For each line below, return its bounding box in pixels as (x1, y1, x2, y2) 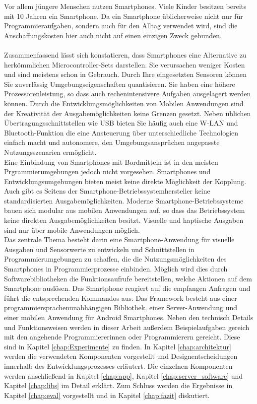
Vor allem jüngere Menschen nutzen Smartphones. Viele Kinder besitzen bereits (4, 1, 247, 11)
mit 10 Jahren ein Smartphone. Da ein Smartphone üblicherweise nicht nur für (4, 10, 243, 21)
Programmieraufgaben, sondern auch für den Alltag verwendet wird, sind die (4, 20, 238, 31)
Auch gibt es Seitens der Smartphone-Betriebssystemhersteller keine (4, 186, 210, 196)
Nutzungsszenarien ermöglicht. (4, 146, 97, 157)
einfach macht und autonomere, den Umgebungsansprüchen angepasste (4, 137, 220, 147)
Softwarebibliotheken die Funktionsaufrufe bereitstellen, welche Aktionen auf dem (4, 273, 252, 283)
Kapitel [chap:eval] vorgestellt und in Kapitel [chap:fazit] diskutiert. (4, 390, 210, 400)
